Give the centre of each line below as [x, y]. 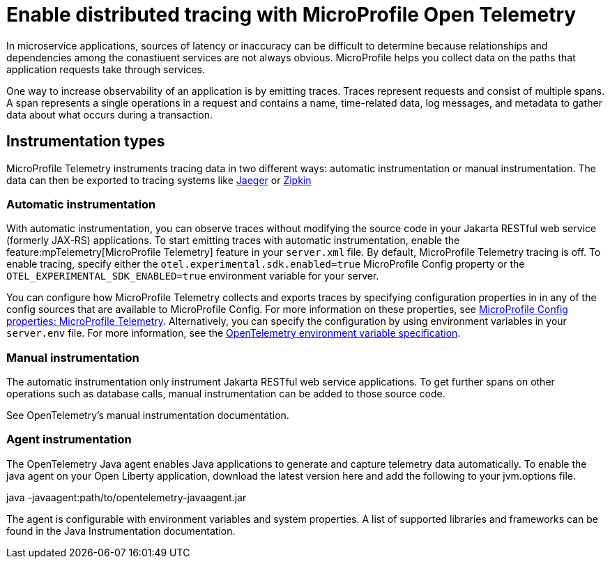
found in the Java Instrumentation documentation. [121, 531]
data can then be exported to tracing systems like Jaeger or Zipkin [159, 180]
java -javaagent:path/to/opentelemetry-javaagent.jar [127, 497]
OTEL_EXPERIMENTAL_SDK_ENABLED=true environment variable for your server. [193, 276]
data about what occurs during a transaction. [110, 114]
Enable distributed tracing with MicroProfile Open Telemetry [291, 15]
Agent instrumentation [69, 440]
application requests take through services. [106, 69]
